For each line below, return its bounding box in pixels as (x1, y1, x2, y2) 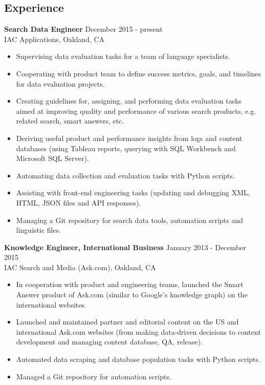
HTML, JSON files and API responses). (16, 197, 141, 208)
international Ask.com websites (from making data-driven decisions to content (16, 326, 261, 337)
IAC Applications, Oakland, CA (4, 33, 105, 44)
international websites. (16, 299, 86, 310)
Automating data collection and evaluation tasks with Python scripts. (16, 170, 235, 180)
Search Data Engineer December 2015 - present (4, 24, 163, 34)
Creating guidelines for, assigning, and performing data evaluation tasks (16, 95, 242, 106)
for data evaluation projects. (16, 78, 105, 89)
